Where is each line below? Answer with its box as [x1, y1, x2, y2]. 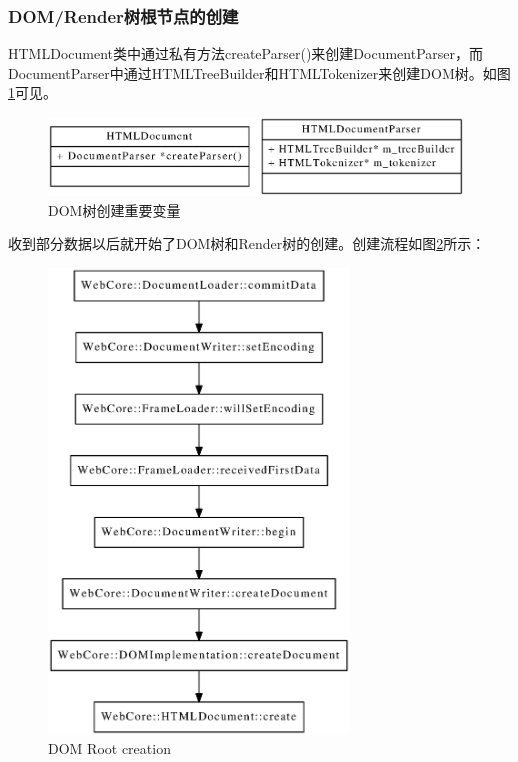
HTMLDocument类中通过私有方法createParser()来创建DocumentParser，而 [8, 43, 483, 64]
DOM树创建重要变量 [48, 199, 181, 220]
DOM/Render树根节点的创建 [8, 3, 239, 28]
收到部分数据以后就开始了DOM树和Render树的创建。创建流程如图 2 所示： [8, 233, 486, 254]
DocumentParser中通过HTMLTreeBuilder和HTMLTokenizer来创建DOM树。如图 [8, 62, 511, 83]
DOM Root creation [48, 738, 171, 759]
